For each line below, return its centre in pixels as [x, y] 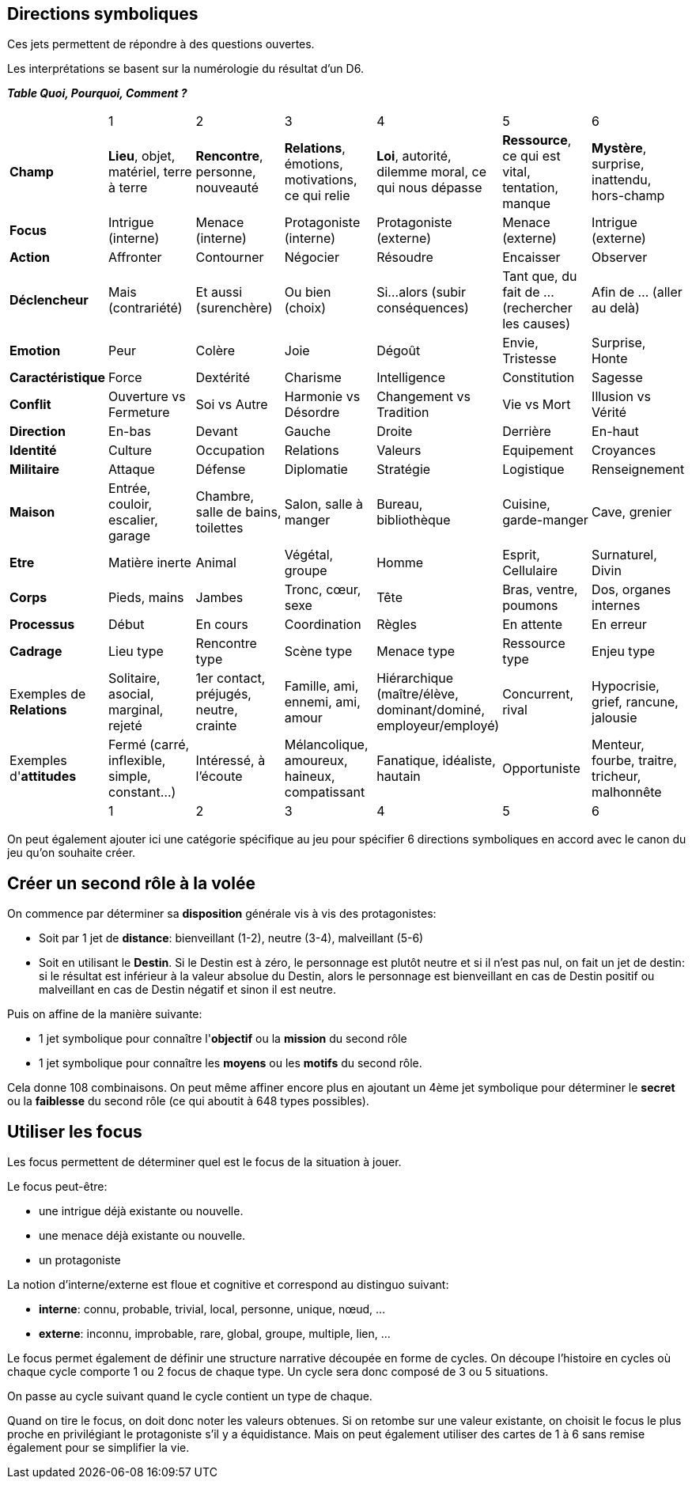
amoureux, [316, 761]
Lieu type [136, 652]
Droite [395, 432]
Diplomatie [316, 470]
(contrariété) [146, 308]
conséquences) [423, 308]
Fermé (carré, [149, 745]
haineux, [310, 777]
